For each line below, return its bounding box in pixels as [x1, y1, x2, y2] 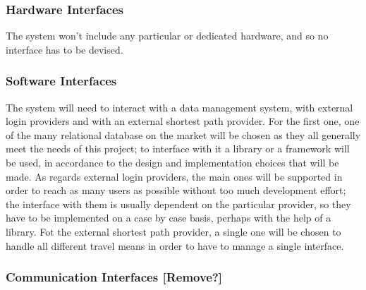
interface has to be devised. [6, 42, 123, 56]
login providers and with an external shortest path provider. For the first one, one [6, 114, 360, 128]
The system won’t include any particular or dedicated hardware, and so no [6, 28, 329, 43]
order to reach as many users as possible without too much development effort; [6, 183, 346, 198]
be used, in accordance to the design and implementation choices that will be [6, 155, 339, 169]
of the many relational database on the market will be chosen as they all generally [6, 127, 361, 142]
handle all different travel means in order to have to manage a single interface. [6, 238, 344, 253]
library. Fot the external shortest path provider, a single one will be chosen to [6, 224, 341, 238]
